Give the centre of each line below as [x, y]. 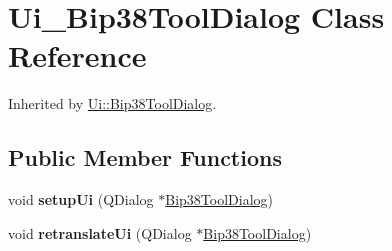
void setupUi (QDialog [81, 199]
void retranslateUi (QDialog [100, 232]
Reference [77, 55]
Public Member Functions [145, 157]
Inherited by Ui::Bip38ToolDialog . [112, 103]
